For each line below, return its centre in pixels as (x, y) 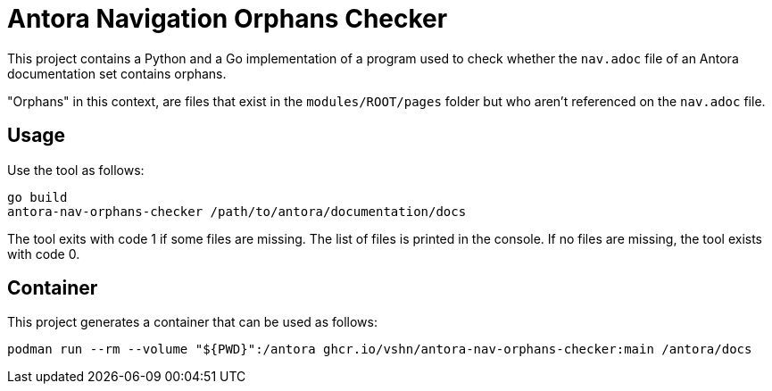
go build (37, 197)
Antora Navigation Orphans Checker (228, 19)
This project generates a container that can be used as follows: (192, 322)
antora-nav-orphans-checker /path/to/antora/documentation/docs (237, 211)
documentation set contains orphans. (117, 73)
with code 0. (44, 254)
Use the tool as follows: (76, 170)
